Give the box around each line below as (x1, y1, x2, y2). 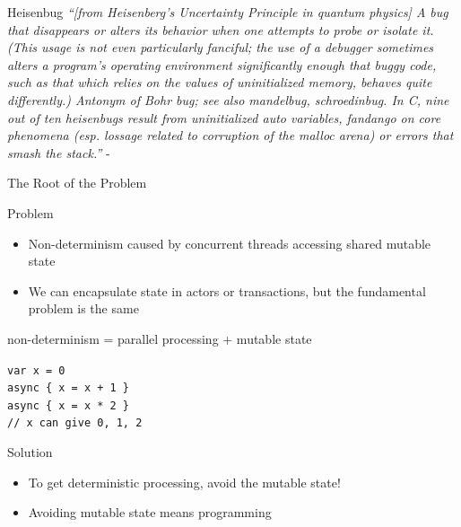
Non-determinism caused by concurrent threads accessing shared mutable (28, 233, 431, 252)
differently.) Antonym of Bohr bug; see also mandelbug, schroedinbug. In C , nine (7, 90, 449, 109)
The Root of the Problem (7, 173, 147, 192)
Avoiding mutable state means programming (28, 503, 272, 522)
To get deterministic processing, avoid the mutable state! (28, 472, 341, 491)
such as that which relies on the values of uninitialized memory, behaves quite (7, 73, 432, 92)
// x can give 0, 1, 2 (7, 417, 143, 430)
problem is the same (28, 299, 139, 318)
